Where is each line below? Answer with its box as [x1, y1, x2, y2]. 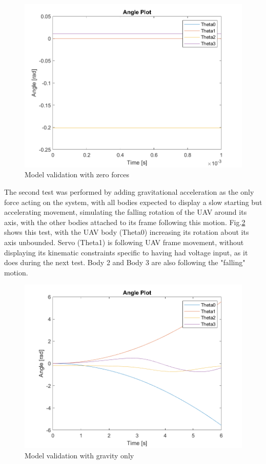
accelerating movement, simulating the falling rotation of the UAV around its [4, 207, 247, 217]
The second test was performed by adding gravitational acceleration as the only [4, 187, 254, 197]
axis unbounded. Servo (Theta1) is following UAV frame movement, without [4, 237, 244, 248]
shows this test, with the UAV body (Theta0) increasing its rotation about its [4, 227, 249, 237]
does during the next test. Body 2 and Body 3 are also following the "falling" [4, 257, 245, 268]
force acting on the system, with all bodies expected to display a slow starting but [4, 196, 262, 207]
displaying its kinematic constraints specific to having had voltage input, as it [4, 247, 248, 257]
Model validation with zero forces [25, 169, 129, 180]
